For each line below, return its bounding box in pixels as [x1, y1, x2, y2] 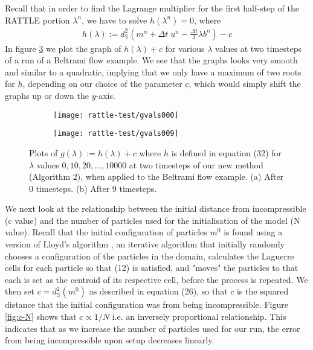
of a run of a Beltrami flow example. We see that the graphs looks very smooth [5, 54, 298, 66]
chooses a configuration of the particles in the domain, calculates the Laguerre [5, 249, 294, 262]
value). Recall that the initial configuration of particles [5, 226, 207, 238]
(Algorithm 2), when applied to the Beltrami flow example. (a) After [29, 170, 284, 183]
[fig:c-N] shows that [5, 310, 77, 323]
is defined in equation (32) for [171, 146, 282, 159]
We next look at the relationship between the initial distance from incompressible [5, 202, 306, 215]
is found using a [224, 226, 283, 238]
